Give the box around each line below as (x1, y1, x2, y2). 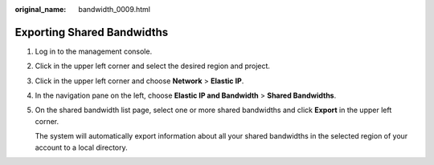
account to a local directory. (35, 143, 128, 152)
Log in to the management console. (35, 46, 153, 56)
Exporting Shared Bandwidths (14, 25, 169, 39)
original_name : (14, 5, 67, 14)
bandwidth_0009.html (78, 5, 151, 14)
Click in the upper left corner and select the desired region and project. (35, 61, 271, 71)
